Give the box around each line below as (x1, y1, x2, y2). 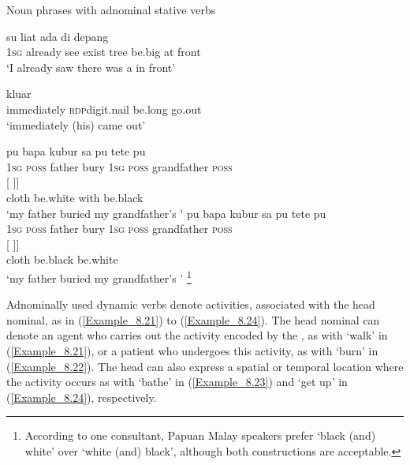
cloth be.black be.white (6, 251, 118, 268)
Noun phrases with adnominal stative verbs (6, 2, 216, 17)
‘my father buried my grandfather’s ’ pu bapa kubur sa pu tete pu (6, 204, 326, 221)
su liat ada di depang (6, 28, 109, 44)
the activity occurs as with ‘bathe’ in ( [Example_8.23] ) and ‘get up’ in (6, 373, 348, 390)
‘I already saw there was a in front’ (6, 58, 176, 75)
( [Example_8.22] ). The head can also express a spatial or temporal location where (6, 358, 404, 374)
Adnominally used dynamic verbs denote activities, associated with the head (6, 296, 375, 313)
